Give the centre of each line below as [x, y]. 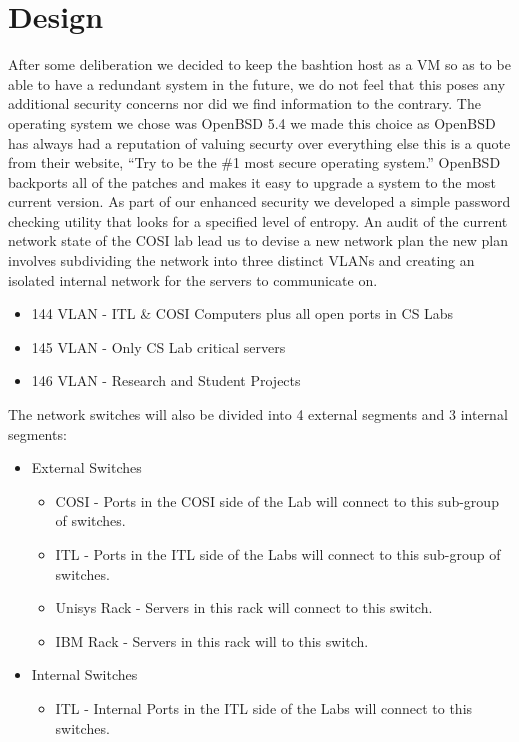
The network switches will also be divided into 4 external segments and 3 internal [258, 414]
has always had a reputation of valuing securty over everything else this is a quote [259, 142]
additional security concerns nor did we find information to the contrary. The [244, 103]
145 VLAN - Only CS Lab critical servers [158, 346]
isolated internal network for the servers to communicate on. [193, 279]
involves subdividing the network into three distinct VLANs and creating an [241, 260]
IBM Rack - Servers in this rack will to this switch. [212, 640]
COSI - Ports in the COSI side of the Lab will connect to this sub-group [277, 500]
